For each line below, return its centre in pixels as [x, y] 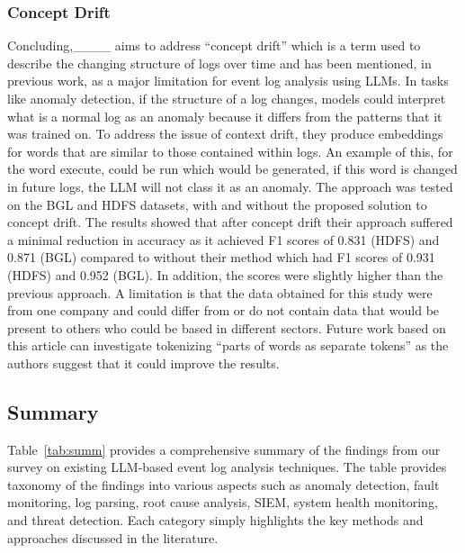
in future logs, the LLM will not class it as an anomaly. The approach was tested [230, 186]
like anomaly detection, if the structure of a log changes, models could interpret [227, 98]
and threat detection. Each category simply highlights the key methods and [215, 520]
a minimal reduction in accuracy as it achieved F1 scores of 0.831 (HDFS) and [224, 239]
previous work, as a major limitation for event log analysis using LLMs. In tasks [228, 81]
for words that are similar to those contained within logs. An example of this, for [230, 151]
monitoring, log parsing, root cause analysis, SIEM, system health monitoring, [223, 502]
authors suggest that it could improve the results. [143, 363]
